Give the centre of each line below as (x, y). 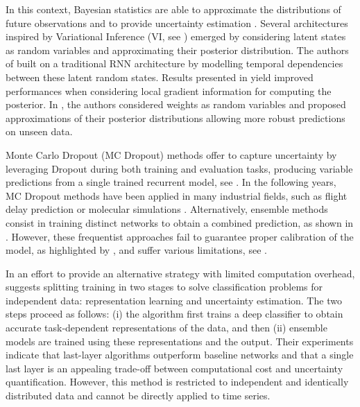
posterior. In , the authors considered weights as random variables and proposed (176, 104)
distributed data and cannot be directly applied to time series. (138, 396)
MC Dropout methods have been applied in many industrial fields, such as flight (177, 195)
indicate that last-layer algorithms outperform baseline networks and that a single (180, 355)
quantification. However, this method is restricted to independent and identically (177, 382)
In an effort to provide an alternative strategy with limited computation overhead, (180, 273)
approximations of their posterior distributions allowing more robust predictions (175, 118)
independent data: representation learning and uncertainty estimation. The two (174, 300)
